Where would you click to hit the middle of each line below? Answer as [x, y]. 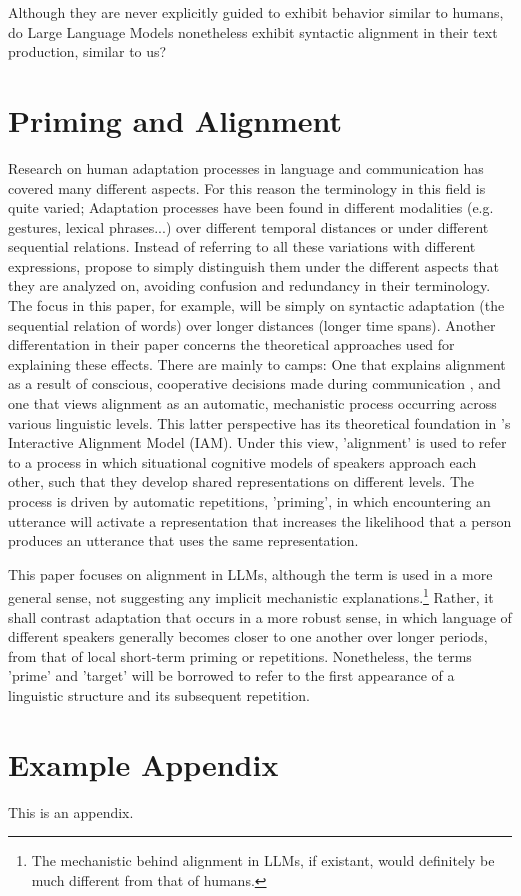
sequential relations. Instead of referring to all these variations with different [242, 246]
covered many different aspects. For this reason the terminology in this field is [247, 187]
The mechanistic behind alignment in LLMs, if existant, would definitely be [263, 860]
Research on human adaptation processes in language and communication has [246, 167]
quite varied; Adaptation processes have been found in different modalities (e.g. [251, 207]
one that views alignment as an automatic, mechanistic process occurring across [252, 403]
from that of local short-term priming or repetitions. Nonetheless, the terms [240, 655]
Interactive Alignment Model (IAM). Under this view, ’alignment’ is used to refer [257, 442]
